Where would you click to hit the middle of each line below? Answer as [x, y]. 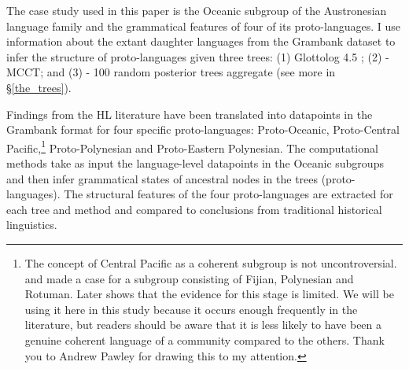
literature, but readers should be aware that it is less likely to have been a [203, 325]
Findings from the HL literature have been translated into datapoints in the [190, 114]
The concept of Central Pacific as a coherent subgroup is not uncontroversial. [211, 262]
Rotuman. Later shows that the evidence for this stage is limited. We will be [209, 294]
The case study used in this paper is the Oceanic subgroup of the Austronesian [197, 10]
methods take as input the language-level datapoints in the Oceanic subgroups [195, 163]
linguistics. [32, 225]
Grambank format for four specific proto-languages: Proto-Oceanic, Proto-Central [203, 129]
